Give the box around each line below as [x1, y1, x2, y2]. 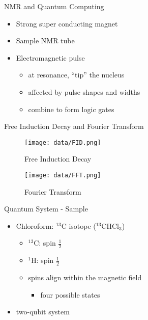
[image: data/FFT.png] [24, 172, 101, 179]
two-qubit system [16, 306, 70, 317]
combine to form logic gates [28, 103, 114, 114]
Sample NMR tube [16, 35, 75, 46]
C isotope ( [61, 220, 96, 231]
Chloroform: [16, 220, 54, 231]
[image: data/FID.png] [24, 139, 101, 146]
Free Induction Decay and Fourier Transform [4, 121, 144, 131]
